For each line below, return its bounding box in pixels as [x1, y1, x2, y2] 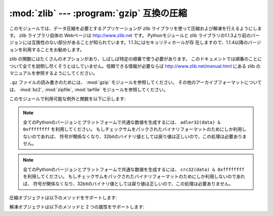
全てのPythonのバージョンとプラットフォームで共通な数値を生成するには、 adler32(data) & [23, 119, 221, 125]
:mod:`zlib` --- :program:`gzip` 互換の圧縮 [9, 8, 187, 19]
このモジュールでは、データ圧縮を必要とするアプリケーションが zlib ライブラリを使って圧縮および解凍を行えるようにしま [9, 25, 262, 31]
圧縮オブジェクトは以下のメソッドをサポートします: [9, 194, 117, 200]
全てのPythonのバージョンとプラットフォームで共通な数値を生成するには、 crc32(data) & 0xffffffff [23, 166, 245, 172]
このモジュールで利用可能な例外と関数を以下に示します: [9, 96, 126, 102]
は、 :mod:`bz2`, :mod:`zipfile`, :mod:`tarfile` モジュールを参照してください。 [9, 86, 168, 92]
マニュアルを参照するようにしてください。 [9, 70, 98, 76]
